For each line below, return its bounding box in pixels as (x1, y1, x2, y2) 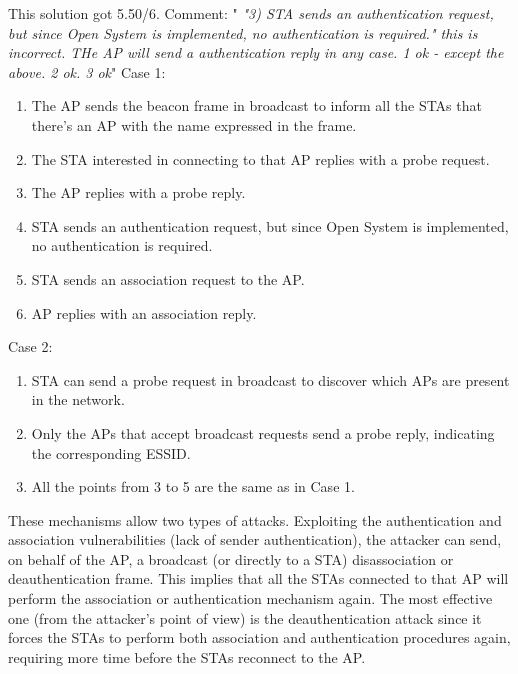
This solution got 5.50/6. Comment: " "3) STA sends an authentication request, (8, 3, 494, 23)
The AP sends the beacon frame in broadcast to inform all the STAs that (31, 95, 482, 116)
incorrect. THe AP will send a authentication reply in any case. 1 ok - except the (8, 42, 504, 63)
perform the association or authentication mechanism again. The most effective (8, 588, 493, 609)
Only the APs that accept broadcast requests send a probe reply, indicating (31, 422, 495, 443)
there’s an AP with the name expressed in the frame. (31, 114, 357, 135)
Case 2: (8, 336, 53, 357)
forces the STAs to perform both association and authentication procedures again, (8, 627, 511, 648)
